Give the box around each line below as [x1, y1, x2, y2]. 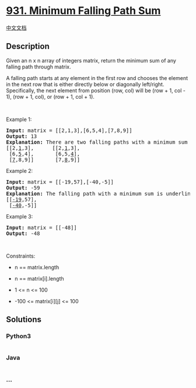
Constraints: [6, 252, 36, 259]
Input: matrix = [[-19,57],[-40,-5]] [6, 178, 114, 185]
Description [6, 41, 50, 51]
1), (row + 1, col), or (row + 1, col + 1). [6, 93, 95, 100]
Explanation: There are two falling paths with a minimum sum [6, 138, 188, 145]
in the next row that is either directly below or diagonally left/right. [6, 81, 164, 88]
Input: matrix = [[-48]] [6, 224, 77, 231]
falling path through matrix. [6, 63, 71, 70]
